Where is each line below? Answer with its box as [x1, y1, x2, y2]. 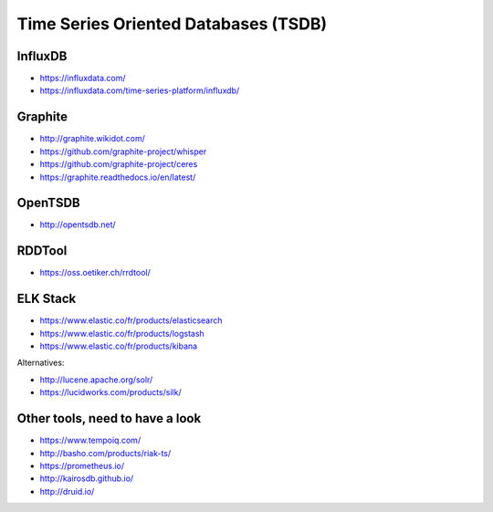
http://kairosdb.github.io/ [39, 473, 134, 484]
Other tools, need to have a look [16, 411, 202, 426]
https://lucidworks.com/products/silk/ [39, 387, 182, 398]
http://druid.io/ [39, 486, 95, 496]
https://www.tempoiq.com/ [39, 434, 142, 446]
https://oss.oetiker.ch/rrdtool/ [39, 267, 151, 278]
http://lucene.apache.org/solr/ [39, 374, 153, 385]
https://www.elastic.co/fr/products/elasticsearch [39, 315, 223, 326]
